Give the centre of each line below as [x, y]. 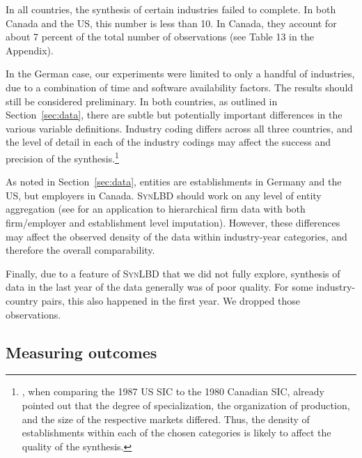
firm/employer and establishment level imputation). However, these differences [173, 222]
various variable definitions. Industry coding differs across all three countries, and [179, 128]
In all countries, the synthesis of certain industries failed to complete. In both [171, 9]
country [22, 300]
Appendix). [30, 50]
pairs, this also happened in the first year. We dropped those [171, 300]
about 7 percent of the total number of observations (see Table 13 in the [160, 37]
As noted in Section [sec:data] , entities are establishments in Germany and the [174, 182]
